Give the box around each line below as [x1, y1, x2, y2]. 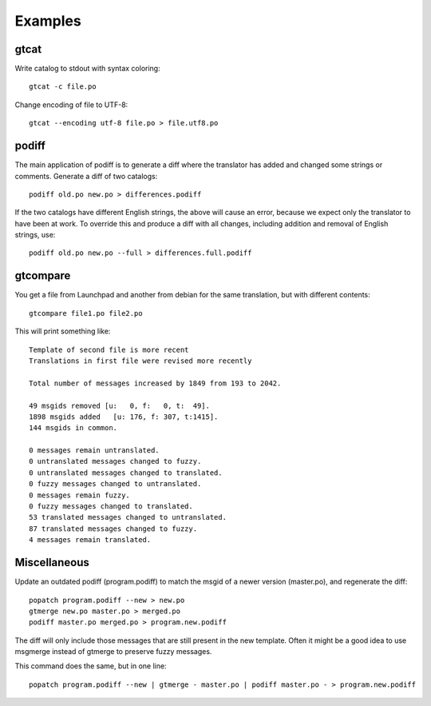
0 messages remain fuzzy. [29, 490, 131, 500]
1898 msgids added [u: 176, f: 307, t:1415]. [29, 412, 219, 421]
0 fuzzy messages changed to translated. [29, 502, 193, 511]
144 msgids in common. [29, 424, 118, 433]
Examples [14, 12, 81, 30]
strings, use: [14, 230, 56, 240]
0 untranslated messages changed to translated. [29, 468, 223, 477]
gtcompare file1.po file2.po [29, 309, 143, 317]
